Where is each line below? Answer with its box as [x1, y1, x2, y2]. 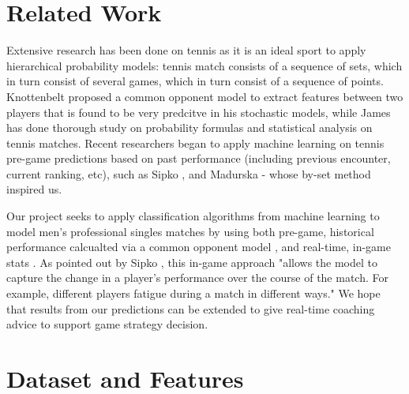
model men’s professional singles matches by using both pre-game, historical [6, 223, 374, 239]
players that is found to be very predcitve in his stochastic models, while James [6, 103, 391, 120]
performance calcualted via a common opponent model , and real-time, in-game [6, 238, 391, 255]
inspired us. [6, 181, 62, 197]
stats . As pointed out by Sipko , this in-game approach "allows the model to [6, 253, 377, 270]
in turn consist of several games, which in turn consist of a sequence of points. [6, 73, 384, 89]
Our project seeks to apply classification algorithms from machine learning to [6, 208, 380, 224]
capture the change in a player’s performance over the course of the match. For [6, 269, 388, 286]
